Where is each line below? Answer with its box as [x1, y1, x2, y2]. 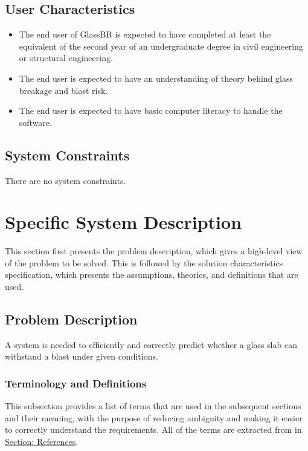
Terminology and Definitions [5, 375, 147, 390]
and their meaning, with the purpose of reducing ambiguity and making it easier [5, 411, 303, 424]
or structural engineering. [19, 51, 113, 64]
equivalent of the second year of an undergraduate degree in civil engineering [19, 39, 303, 52]
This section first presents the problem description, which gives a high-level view [5, 245, 303, 257]
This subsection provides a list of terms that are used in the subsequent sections [5, 400, 301, 412]
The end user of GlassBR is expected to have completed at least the [19, 28, 271, 41]
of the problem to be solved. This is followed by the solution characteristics [5, 256, 283, 269]
